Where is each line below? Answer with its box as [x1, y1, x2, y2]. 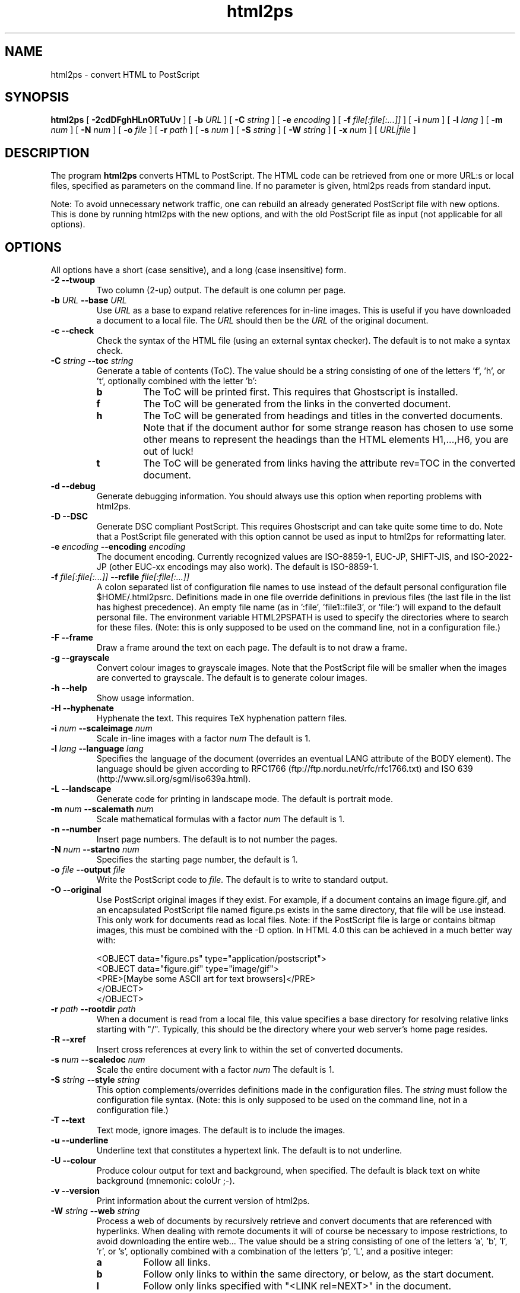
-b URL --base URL [50, 295, 127, 306]
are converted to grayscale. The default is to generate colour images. [96, 673, 367, 683]
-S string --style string [50, 1075, 140, 1085]
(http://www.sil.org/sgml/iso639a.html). [96, 774, 251, 784]
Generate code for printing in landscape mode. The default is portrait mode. [96, 794, 394, 804]
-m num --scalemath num [50, 804, 154, 815]
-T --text [50, 1115, 85, 1126]
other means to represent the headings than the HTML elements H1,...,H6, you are [143, 433, 509, 446]
